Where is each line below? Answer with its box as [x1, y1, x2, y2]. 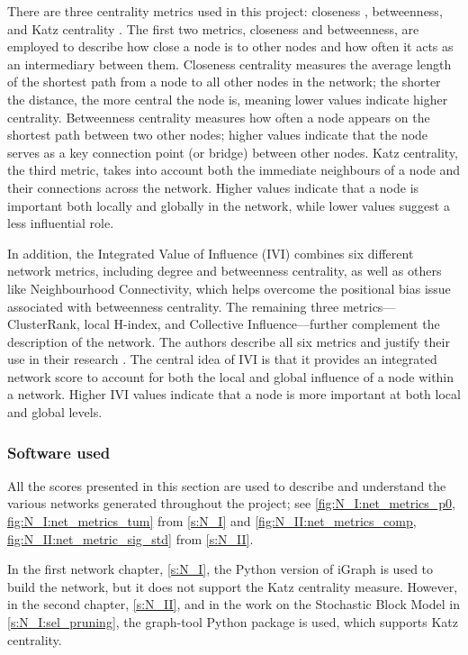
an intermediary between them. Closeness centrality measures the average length [7, 54, 452, 73]
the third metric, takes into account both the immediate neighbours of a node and [7, 160, 461, 179]
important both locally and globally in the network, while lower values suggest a [7, 196, 450, 214]
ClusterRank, [7, 314, 80, 333]
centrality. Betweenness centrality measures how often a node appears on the [7, 107, 430, 126]
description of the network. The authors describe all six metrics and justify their [7, 332, 450, 350]
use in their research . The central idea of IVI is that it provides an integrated [7, 350, 437, 368]
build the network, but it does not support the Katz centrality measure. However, [7, 577, 458, 596]
